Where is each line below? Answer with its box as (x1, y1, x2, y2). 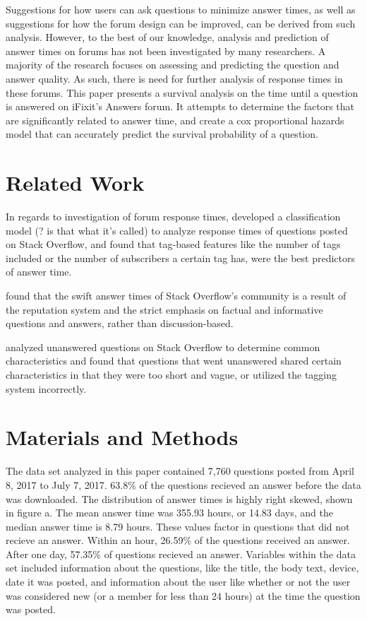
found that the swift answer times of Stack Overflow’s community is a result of (6, 288, 347, 303)
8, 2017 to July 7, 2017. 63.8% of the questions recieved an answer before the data (6, 477, 361, 492)
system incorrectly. (6, 381, 87, 396)
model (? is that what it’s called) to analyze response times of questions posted (6, 223, 348, 237)
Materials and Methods (6, 422, 239, 451)
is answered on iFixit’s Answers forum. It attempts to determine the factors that (6, 99, 355, 114)
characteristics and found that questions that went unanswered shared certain (6, 353, 342, 368)
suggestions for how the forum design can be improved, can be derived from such (6, 16, 356, 30)
